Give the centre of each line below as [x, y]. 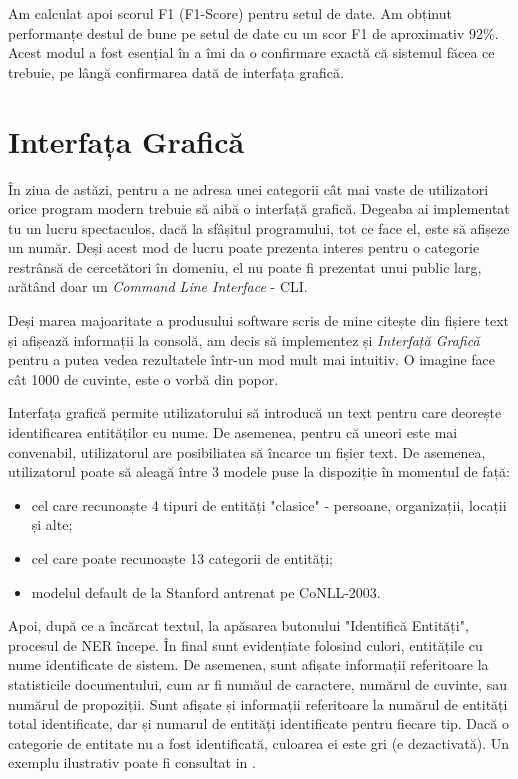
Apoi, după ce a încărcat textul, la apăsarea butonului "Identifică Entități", [238, 625]
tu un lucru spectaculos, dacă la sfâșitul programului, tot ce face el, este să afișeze [259, 227]
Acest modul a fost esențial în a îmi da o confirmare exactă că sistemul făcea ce [251, 52]
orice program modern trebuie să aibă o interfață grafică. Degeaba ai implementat [259, 208]
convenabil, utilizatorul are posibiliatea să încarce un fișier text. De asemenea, [247, 451]
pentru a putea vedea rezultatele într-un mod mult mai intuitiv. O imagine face [252, 359]
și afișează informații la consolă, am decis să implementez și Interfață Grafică [244, 339]
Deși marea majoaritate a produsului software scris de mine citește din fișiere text [259, 320]
